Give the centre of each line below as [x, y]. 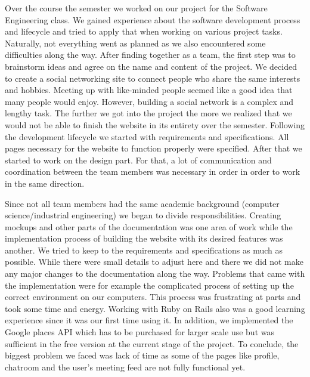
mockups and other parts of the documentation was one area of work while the [149, 226]
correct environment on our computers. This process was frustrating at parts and [153, 297]
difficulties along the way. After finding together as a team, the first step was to [150, 55]
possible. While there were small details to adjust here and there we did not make [154, 262]
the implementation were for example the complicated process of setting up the [149, 285]
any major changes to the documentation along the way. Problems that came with [155, 274]
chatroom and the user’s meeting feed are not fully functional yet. [125, 367]
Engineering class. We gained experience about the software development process [153, 19]
